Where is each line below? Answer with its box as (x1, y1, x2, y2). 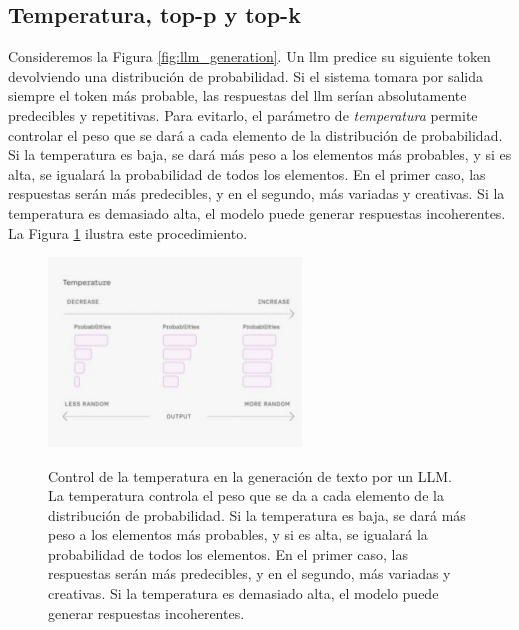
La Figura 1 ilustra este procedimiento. (8, 222, 248, 243)
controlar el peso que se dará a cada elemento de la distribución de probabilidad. (8, 124, 503, 145)
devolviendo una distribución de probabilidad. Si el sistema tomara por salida (8, 65, 483, 86)
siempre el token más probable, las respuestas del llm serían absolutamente (8, 85, 467, 106)
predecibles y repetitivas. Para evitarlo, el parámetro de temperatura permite (8, 104, 478, 125)
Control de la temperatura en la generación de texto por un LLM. (48, 465, 452, 486)
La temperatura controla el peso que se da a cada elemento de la (48, 485, 444, 506)
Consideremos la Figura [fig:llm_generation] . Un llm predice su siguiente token (8, 46, 491, 67)
